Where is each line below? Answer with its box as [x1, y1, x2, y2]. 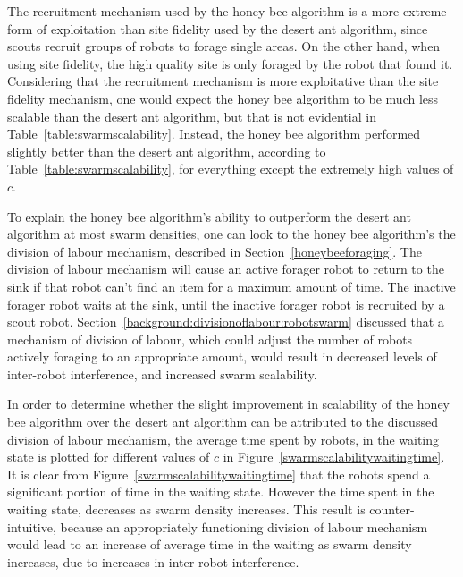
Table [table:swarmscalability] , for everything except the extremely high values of [7, 159, 454, 178]
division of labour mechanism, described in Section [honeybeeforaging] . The [7, 242, 422, 260]
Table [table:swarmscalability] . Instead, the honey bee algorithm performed [7, 124, 421, 143]
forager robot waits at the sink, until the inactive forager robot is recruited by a [7, 294, 445, 313]
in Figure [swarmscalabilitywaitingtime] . [223, 447, 445, 466]
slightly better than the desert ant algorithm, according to [7, 141, 326, 160]
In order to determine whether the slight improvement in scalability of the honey [7, 395, 450, 413]
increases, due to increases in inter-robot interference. [7, 552, 299, 571]
